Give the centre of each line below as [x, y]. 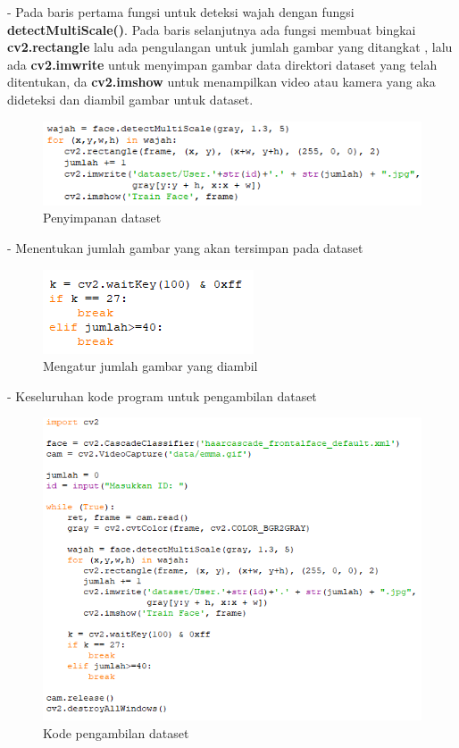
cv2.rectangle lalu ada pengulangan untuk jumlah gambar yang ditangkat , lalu [230, 47]
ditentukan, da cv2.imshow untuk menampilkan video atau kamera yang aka [221, 82]
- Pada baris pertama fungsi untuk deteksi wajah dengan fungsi [181, 12]
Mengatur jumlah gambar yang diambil [150, 366]
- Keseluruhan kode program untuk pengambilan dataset [162, 395]
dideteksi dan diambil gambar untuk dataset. [130, 99]
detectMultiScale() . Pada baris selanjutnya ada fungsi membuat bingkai [212, 29]
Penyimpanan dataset [102, 218]
